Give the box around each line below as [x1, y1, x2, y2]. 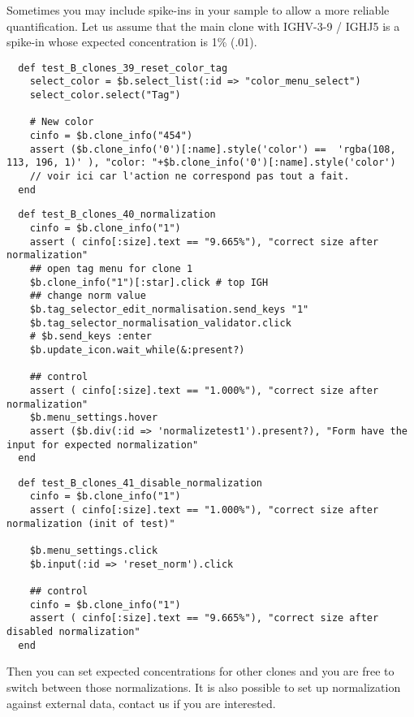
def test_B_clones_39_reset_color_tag [18, 62, 228, 74]
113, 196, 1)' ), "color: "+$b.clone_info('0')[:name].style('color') [6, 157, 396, 169]
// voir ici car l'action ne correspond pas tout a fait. [29, 171, 350, 183]
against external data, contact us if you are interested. [6, 694, 276, 711]
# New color [29, 116, 94, 128]
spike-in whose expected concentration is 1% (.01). [6, 33, 257, 50]
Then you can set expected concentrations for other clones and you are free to [6, 663, 395, 680]
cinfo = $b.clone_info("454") [29, 130, 193, 142]
